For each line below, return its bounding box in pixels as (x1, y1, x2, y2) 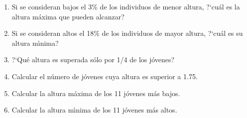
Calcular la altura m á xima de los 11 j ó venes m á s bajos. (11, 88, 180, 98)
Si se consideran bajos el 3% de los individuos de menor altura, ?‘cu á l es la (11, 1, 240, 11)
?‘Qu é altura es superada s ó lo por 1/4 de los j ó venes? (11, 54, 175, 65)
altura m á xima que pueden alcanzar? (11, 11, 124, 21)
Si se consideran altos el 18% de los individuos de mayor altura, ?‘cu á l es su (11, 28, 243, 38)
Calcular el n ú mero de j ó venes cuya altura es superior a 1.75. (11, 71, 198, 81)
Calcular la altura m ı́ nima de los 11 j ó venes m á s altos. (11, 105, 177, 115)
